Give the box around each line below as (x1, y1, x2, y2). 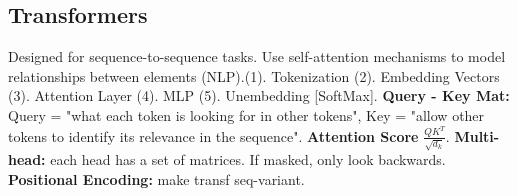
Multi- (454, 125, 500, 146)
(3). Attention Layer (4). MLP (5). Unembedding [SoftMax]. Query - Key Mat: (8, 85, 510, 106)
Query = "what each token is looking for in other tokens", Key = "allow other (8, 104, 485, 125)
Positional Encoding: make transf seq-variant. (8, 168, 305, 189)
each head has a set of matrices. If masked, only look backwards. (50, 149, 446, 170)
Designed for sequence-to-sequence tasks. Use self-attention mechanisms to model (8, 46, 506, 67)
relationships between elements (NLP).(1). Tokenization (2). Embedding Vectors (8, 65, 500, 86)
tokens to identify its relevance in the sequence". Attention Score (8, 125, 419, 146)
